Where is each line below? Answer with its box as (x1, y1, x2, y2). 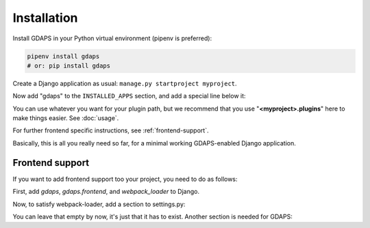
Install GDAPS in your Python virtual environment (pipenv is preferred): (12, 34, 212, 42)
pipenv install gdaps (27, 52, 100, 60)
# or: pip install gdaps (27, 61, 111, 70)
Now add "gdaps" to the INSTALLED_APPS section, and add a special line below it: (12, 92, 246, 100)
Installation (12, 10, 78, 25)
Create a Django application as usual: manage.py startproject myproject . (12, 79, 237, 87)
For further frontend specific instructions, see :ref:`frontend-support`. (12, 126, 209, 134)
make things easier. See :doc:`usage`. (12, 114, 119, 122)
